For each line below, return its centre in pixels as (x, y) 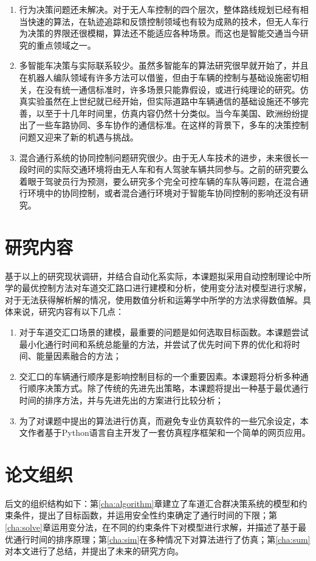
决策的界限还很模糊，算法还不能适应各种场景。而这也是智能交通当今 (164, 33)
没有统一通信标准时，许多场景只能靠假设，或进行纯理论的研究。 (172, 89)
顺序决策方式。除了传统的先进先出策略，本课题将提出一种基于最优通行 (168, 388)
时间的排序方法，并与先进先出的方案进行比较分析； (121, 400)
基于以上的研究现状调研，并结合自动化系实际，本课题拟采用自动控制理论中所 (158, 276)
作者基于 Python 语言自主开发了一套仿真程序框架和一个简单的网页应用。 (169, 432)
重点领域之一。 (66, 45)
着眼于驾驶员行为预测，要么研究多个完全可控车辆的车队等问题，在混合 (160, 181)
